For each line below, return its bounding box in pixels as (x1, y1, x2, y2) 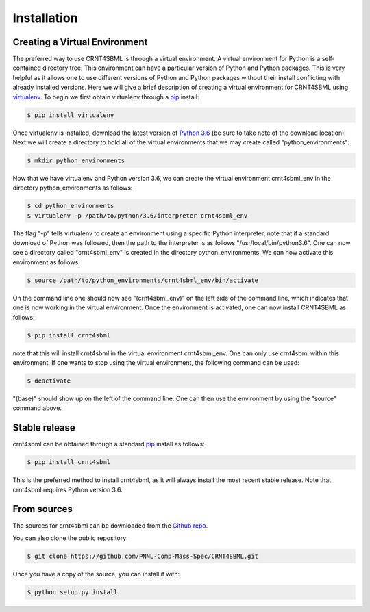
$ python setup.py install (27, 588, 118, 596)
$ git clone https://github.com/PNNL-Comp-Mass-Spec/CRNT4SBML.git (27, 552, 259, 560)
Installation (12, 10, 78, 25)
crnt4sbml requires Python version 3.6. (12, 485, 123, 494)
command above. (12, 404, 62, 412)
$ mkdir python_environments (27, 156, 125, 164)
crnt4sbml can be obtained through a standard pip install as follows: (12, 440, 205, 448)
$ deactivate (27, 377, 71, 385)
